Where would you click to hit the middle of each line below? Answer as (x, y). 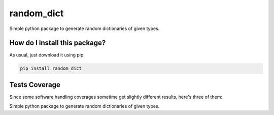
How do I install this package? (58, 43)
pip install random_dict (51, 68)
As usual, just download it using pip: (47, 55)
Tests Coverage (35, 85)
